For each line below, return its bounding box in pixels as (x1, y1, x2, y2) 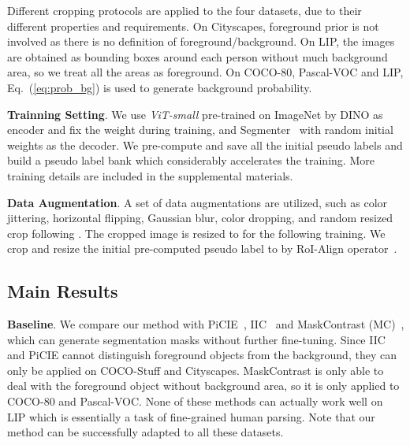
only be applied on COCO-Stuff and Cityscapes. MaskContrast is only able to (7, 362, 384, 378)
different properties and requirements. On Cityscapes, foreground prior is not (7, 17, 379, 34)
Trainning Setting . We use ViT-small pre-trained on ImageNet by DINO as (7, 106, 383, 122)
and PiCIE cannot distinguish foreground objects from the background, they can (7, 347, 397, 363)
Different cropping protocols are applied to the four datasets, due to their (7, 2, 362, 18)
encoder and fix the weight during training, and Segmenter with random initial (7, 121, 393, 138)
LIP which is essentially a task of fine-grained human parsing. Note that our (7, 408, 375, 425)
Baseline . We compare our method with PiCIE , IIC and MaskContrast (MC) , (7, 316, 404, 332)
